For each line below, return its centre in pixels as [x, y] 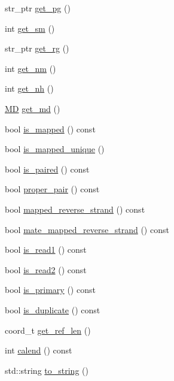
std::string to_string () [47, 370]
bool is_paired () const [47, 169]
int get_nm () [30, 68]
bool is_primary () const [50, 290]
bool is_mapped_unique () [55, 149]
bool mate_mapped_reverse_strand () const [87, 229]
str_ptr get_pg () [38, 8]
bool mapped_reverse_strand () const [75, 209]
